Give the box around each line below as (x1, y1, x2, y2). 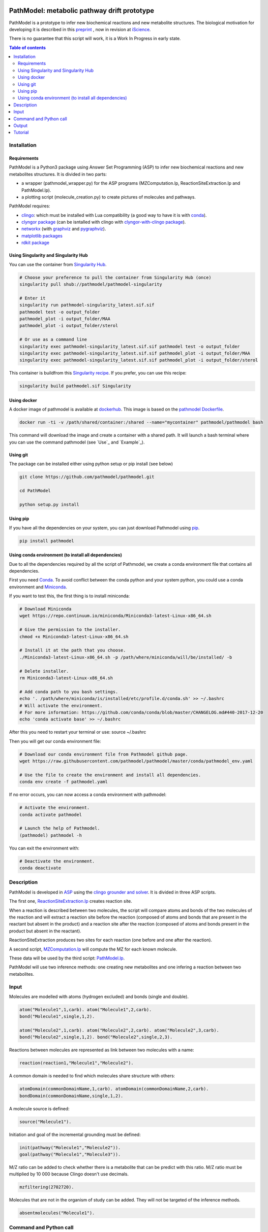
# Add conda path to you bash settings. (19, 689, 118, 694)
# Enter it (19, 295, 46, 301)
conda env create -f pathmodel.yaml (19, 779, 108, 785)
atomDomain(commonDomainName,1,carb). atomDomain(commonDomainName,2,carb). (19, 1086, 209, 1092)
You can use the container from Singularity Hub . (9, 261, 107, 267)
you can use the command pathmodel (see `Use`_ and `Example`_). (9, 439, 145, 445)
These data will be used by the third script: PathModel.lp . (9, 955, 125, 961)
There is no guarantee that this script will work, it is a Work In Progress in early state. (9, 35, 181, 41)
